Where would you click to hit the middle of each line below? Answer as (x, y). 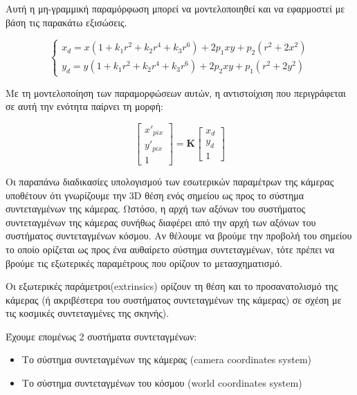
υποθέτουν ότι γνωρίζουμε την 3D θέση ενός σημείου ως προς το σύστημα (155, 195)
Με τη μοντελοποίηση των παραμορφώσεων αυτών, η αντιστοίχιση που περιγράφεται (176, 92)
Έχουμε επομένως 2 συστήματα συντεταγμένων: (101, 336)
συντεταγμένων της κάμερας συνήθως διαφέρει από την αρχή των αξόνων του (161, 222)
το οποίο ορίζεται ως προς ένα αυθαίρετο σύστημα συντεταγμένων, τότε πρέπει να (170, 249)
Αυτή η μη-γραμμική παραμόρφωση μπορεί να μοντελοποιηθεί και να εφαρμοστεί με (175, 8)
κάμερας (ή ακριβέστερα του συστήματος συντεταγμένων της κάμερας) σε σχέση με (174, 299)
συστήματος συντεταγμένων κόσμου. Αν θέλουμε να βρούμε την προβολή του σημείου (179, 236)
